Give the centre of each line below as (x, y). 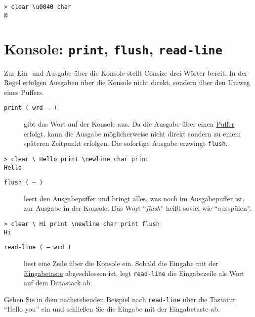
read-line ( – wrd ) (38, 248)
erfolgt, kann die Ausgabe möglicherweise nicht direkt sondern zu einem (132, 133)
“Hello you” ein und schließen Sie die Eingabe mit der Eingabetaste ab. (112, 309)
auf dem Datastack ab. (58, 283)
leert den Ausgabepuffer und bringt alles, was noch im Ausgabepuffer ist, (134, 198)
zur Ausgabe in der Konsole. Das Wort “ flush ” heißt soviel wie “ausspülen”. (138, 208)
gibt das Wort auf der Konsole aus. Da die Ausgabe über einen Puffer (129, 124)
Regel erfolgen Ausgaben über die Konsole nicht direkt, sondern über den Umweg (127, 82)
